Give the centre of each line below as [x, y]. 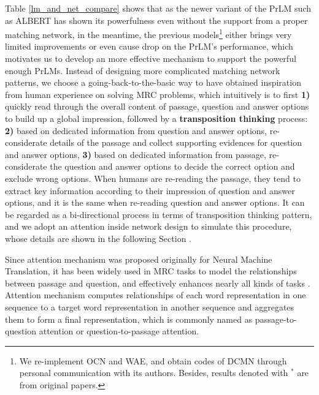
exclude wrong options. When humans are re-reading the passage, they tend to [153, 178]
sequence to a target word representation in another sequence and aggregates [150, 307]
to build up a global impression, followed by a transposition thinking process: [156, 118]
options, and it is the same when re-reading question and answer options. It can [155, 202]
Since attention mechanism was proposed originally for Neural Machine [139, 259]
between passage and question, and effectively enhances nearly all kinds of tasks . [158, 283]
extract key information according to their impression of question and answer [150, 190]
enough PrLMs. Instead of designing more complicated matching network [143, 70]
